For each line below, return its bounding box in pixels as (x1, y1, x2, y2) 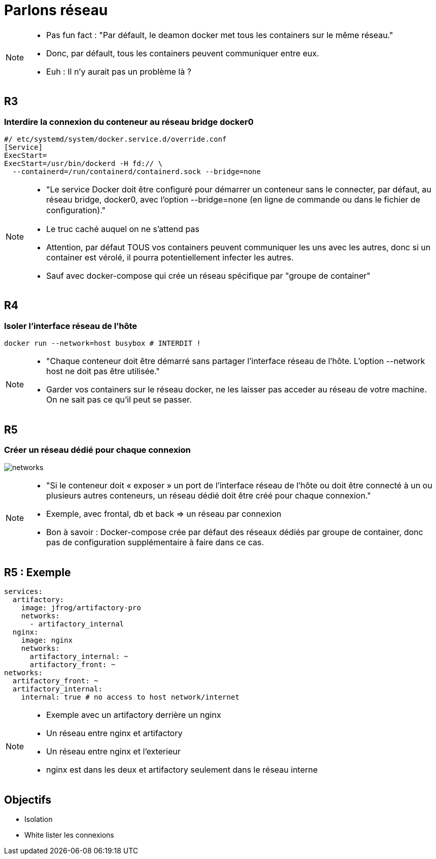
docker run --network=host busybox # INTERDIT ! (4, 339, 201, 348)
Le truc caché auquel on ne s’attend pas (46, 223, 199, 234)
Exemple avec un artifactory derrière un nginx (46, 710, 221, 720)
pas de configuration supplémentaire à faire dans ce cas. (46, 537, 264, 548)
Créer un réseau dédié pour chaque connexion (4, 445, 191, 455)
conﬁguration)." (46, 205, 106, 215)
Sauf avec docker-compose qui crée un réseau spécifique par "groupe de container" (46, 270, 371, 281)
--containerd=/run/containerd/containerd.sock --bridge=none (12, 167, 261, 176)
